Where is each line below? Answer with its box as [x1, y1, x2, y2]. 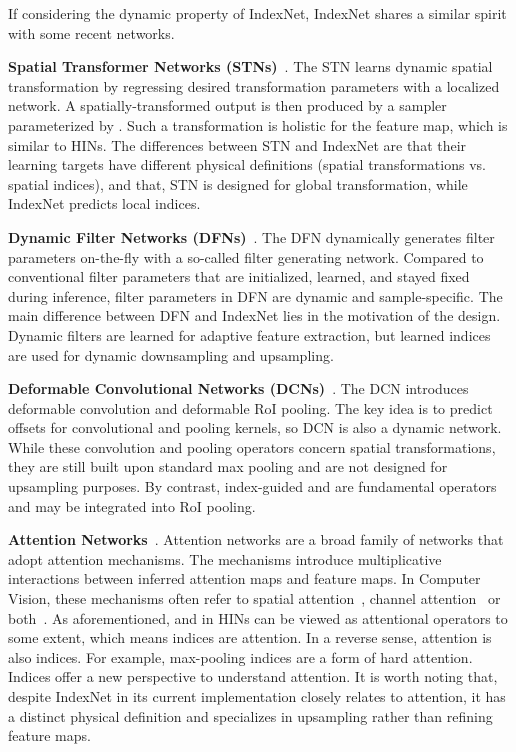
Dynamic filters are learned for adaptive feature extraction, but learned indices [8, 324, 491, 345]
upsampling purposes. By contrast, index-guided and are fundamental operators [8, 476, 497, 497]
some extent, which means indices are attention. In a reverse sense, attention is [8, 627, 492, 648]
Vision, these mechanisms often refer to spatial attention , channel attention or [8, 588, 501, 609]
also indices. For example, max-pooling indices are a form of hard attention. [8, 646, 473, 667]
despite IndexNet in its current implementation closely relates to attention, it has [8, 686, 506, 706]
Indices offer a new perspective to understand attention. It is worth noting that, [8, 666, 498, 687]
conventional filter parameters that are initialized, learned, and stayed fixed [8, 266, 470, 287]
